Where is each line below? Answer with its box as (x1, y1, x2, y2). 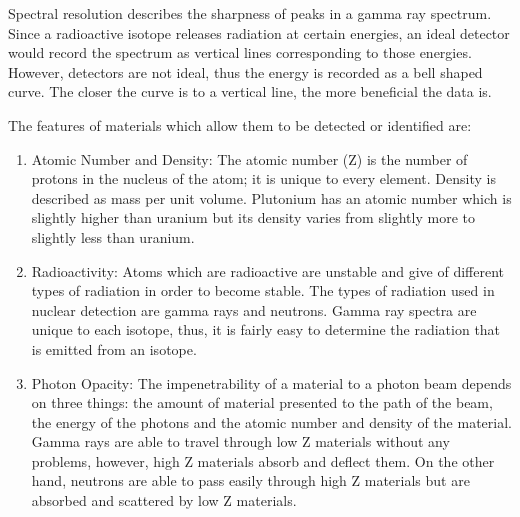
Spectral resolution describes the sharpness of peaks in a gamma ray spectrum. (8, 3, 492, 23)
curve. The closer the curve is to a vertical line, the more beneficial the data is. (8, 81, 492, 102)
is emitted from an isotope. (31, 338, 197, 359)
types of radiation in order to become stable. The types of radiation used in (31, 280, 495, 301)
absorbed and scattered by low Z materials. (31, 490, 297, 511)
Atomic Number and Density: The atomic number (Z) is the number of (31, 148, 468, 169)
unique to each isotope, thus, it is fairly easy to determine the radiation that (31, 319, 501, 340)
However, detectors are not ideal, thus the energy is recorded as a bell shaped (8, 61, 483, 82)
